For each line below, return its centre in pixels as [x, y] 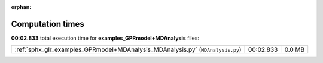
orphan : [21, 7]
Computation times [48, 24]
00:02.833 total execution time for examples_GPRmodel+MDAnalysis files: [105, 38]
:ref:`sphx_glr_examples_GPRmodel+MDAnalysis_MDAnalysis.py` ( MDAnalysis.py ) [128, 49]
